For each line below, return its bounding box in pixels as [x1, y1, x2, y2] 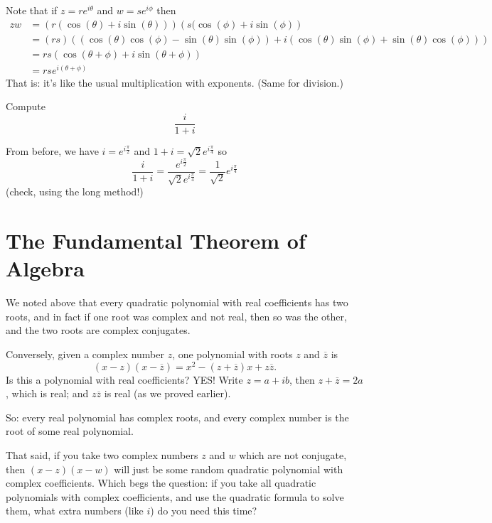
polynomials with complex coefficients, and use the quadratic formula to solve [6, 489, 344, 504]
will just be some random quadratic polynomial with [114, 461, 343, 476]
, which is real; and [6, 386, 89, 401]
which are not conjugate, [239, 448, 347, 462]
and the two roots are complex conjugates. [6, 323, 191, 338]
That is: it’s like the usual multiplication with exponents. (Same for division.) [6, 75, 343, 90]
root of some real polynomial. [6, 424, 134, 438]
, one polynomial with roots [172, 346, 293, 361]
